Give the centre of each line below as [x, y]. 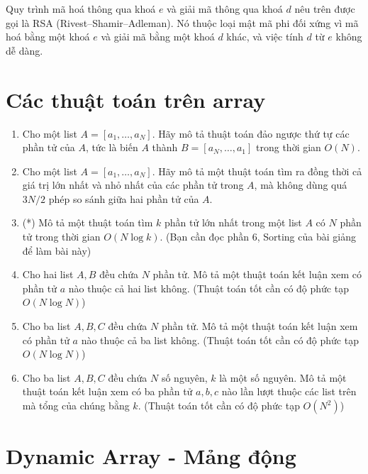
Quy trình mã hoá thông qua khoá [81, 9]
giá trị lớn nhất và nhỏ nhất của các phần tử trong [133, 185]
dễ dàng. [24, 50]
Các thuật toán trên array [136, 99]
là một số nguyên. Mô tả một [283, 377]
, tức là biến [112, 147]
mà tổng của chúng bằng [76, 405]
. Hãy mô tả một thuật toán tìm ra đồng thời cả [257, 171]
